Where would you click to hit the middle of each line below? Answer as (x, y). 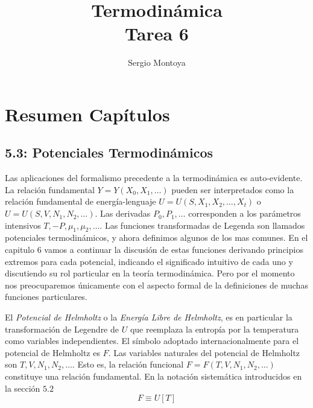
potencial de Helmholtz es (52, 352)
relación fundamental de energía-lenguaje (81, 201)
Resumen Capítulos (87, 114)
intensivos (23, 225)
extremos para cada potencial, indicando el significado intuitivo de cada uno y (149, 261)
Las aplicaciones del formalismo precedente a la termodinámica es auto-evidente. (154, 178)
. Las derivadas (123, 213)
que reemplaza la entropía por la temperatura (214, 329)
